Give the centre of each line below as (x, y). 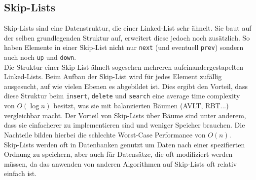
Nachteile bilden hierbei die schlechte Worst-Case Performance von (105, 134)
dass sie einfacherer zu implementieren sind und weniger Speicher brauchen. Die (125, 125)
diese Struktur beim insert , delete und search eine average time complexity (122, 96)
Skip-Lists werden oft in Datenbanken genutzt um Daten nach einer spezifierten (125, 144)
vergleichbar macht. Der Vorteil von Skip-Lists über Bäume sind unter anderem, (125, 115)
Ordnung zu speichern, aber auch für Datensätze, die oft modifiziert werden (118, 154)
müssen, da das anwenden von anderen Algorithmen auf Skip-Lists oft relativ (121, 163)
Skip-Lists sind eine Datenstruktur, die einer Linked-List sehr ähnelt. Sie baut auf (128, 28)
